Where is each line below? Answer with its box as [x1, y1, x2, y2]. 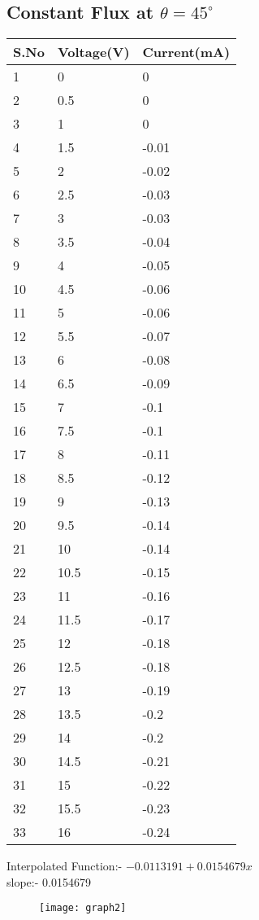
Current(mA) [142, 42, 231, 62]
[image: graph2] [39, 902, 127, 914]
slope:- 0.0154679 [6, 873, 91, 890]
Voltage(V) [57, 42, 130, 62]
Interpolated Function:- [6, 857, 123, 874]
